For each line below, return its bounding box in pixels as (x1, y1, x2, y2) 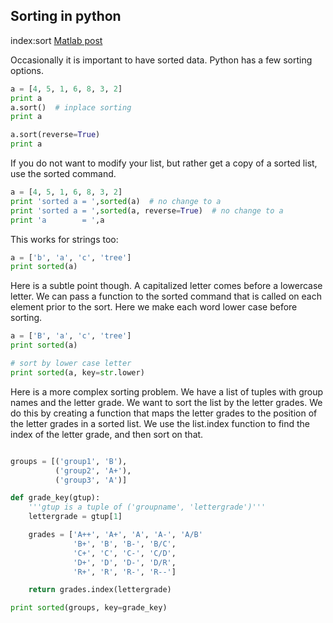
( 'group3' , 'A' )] (54, 475, 128, 485)
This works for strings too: (10, 233, 119, 245)
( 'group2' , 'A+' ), (54, 465, 132, 476)
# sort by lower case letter (10, 359, 132, 369)
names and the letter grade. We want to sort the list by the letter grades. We (10, 396, 323, 408)
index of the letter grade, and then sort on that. (10, 428, 204, 440)
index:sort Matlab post (10, 34, 103, 46)
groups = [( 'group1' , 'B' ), (10, 456, 128, 466)
